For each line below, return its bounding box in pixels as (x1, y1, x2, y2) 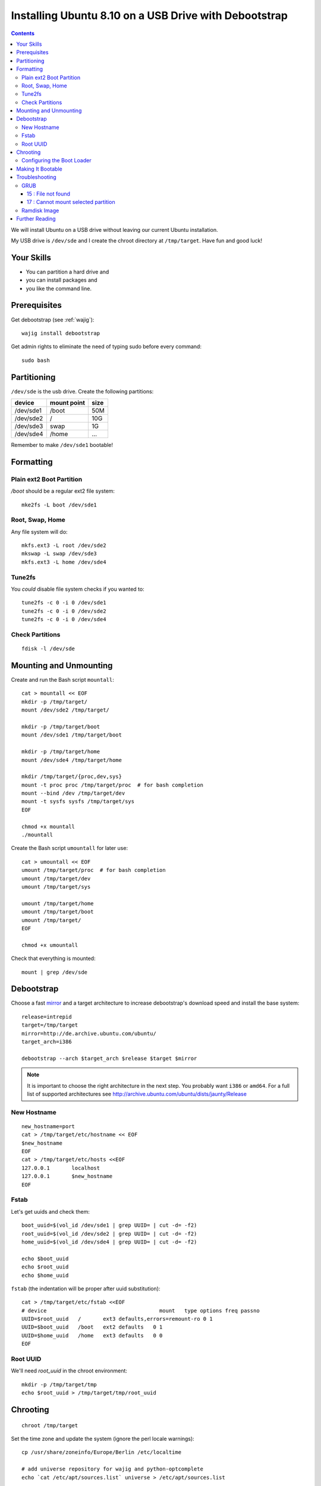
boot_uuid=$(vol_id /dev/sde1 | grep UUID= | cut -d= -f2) (21, 1222, 197, 1229)
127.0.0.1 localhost (21, 1164, 100, 1171)
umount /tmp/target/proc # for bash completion (21, 867, 166, 874)
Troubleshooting (16, 174, 56, 181)
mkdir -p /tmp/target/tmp (21, 1381, 97, 1388)
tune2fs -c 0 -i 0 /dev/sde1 (21, 599, 106, 606)
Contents (11, 30, 35, 37)
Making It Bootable (16, 165, 62, 172)
